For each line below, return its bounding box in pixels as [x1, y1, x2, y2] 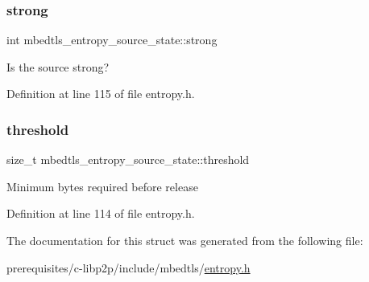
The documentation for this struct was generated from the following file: [6, 232, 363, 248]
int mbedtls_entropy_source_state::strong [6, 31, 218, 48]
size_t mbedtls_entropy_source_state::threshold [6, 151, 250, 168]
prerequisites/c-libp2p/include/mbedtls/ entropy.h [6, 259, 251, 276]
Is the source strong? [6, 58, 110, 75]
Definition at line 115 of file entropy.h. [6, 85, 195, 102]
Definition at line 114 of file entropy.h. [6, 205, 195, 222]
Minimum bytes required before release [6, 178, 198, 194]
